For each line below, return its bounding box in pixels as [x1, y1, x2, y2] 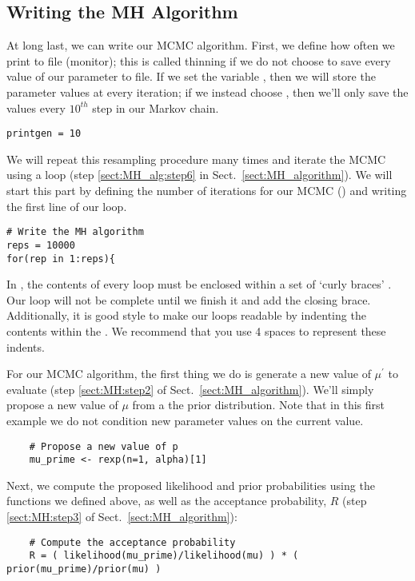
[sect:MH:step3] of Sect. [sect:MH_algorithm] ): [6, 508, 237, 525]
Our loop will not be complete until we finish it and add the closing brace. [6, 291, 371, 308]
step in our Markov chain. [92, 99, 219, 116]
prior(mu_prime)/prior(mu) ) [6, 563, 162, 575]
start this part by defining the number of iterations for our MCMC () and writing [6, 182, 407, 199]
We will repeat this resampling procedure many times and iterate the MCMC [6, 150, 386, 167]
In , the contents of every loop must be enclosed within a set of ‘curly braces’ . [6, 276, 392, 292]
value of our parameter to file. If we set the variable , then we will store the [6, 68, 376, 85]
